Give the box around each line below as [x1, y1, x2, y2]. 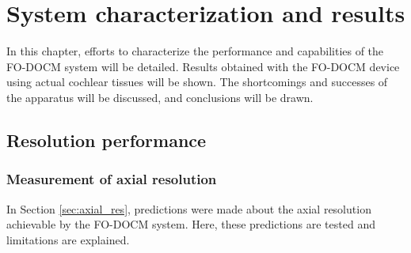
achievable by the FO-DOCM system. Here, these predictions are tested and [6, 216, 375, 232]
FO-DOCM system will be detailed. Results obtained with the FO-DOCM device [6, 58, 400, 74]
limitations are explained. [6, 231, 130, 247]
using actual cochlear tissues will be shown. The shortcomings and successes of [6, 74, 388, 90]
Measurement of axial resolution [6, 169, 217, 189]
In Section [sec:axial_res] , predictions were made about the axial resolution [6, 200, 371, 217]
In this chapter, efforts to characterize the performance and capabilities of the [6, 43, 384, 59]
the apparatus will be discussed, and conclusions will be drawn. [6, 89, 314, 105]
